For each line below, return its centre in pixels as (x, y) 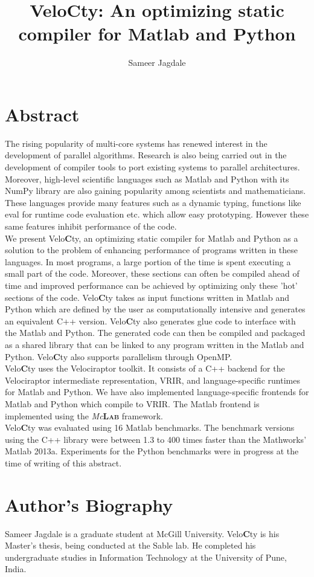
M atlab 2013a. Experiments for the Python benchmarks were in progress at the (152, 451)
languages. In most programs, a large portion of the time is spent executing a (148, 261)
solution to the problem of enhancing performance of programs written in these (152, 250)
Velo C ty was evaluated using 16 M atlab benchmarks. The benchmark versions (150, 427)
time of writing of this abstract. (63, 463)
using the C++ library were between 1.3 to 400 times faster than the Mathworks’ (156, 439)
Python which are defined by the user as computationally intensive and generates (155, 309)
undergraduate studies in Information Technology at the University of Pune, (146, 557)
